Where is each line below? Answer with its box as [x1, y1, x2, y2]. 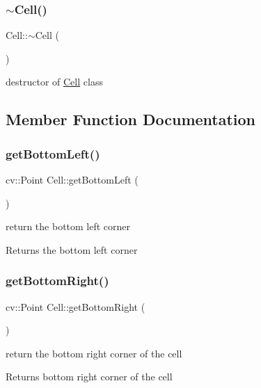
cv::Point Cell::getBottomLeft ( [6, 172, 139, 186]
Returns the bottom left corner [6, 242, 138, 257]
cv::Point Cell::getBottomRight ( [6, 299, 145, 314]
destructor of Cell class [6, 74, 103, 89]
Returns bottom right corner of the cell [6, 369, 173, 384]
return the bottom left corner [6, 219, 131, 234]
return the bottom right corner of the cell [6, 346, 182, 360]
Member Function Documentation [6, 108, 256, 130]
